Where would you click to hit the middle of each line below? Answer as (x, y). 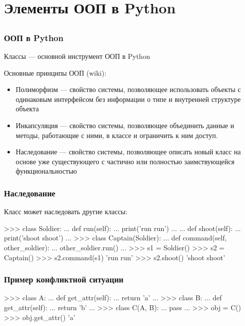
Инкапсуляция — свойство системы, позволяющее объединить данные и (125, 125)
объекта (27, 109)
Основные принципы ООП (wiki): (55, 72)
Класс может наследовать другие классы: (66, 211)
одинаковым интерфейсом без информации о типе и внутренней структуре (128, 99)
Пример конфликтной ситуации (64, 279)
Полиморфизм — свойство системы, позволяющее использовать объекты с (128, 89)
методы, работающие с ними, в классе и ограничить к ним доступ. (117, 135)
